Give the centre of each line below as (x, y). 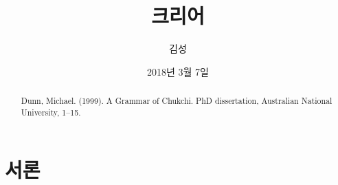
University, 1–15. (51, 112)
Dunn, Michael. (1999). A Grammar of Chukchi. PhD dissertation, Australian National (177, 101)
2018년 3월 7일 (178, 71)
